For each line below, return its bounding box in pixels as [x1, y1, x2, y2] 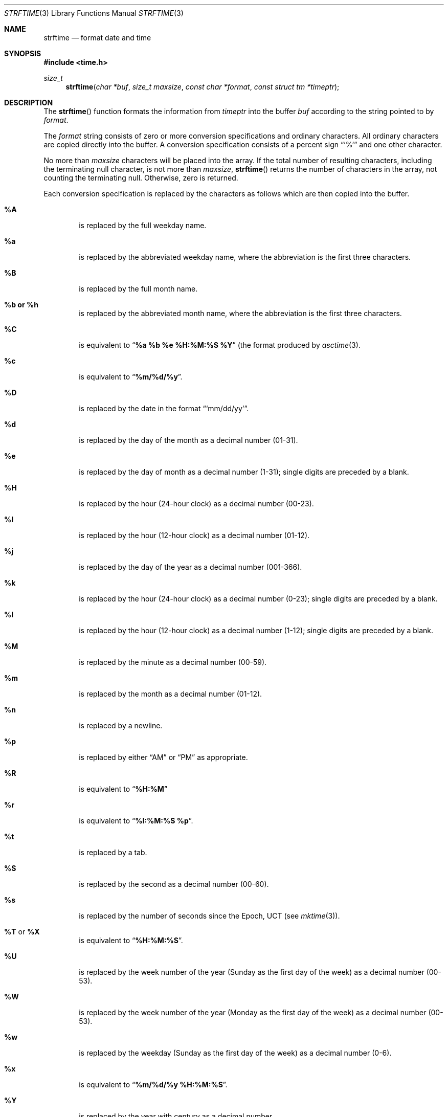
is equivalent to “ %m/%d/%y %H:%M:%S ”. [79, 1080, 228, 1089]
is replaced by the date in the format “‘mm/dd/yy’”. [79, 404, 249, 413]
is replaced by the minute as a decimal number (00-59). [79, 658, 267, 666]
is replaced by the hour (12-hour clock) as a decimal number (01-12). [79, 531, 310, 540]
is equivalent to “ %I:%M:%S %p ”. [79, 816, 193, 825]
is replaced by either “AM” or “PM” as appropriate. [79, 753, 248, 762]
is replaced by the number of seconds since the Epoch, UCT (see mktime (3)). [79, 911, 340, 920]
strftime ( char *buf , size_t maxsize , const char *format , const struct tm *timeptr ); [65, 82, 340, 91]
